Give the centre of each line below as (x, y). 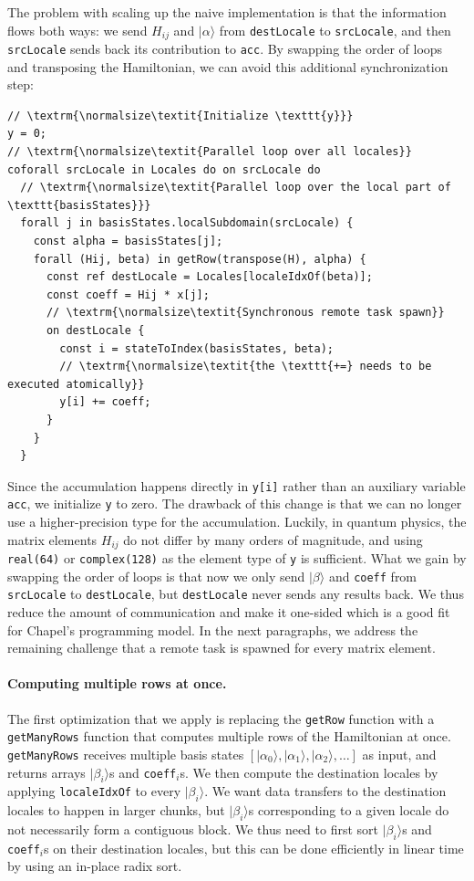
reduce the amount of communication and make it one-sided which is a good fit (229, 612)
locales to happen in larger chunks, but (116, 810)
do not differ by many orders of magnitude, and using (273, 539)
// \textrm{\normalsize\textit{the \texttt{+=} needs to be (246, 367)
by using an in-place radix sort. (95, 866)
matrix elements (52, 539)
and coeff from (373, 576)
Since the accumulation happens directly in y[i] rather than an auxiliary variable (237, 485)
